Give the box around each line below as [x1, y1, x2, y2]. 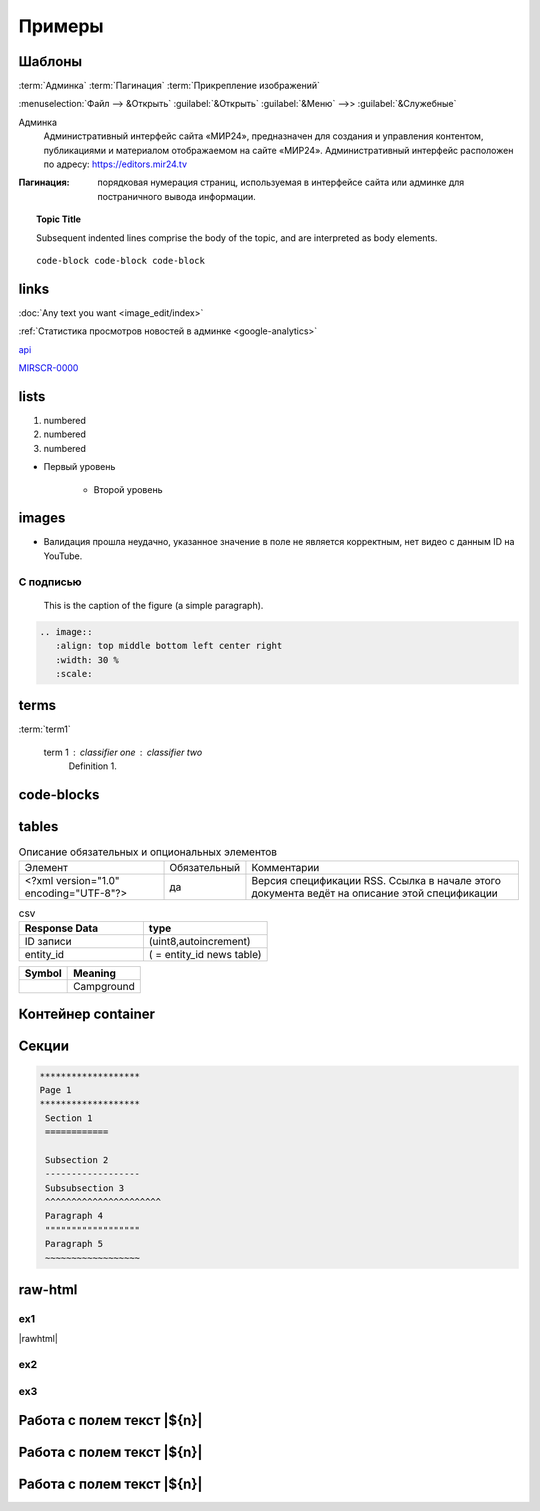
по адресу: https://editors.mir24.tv [43, 158, 188, 170]
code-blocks [18, 786, 100, 804]
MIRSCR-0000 [18, 362, 79, 374]
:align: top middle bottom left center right [55, 640, 283, 652]
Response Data [24, 921, 99, 935]
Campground [73, 979, 135, 993]
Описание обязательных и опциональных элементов [18, 845, 278, 859]
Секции [18, 1038, 70, 1055]
